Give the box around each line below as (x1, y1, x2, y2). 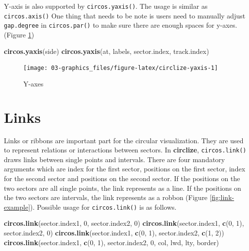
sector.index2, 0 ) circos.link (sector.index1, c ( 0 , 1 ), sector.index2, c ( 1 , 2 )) (4, 228, 224, 237)
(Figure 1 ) (4, 29, 34, 39)
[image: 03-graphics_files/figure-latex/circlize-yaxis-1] (23, 65, 218, 72)
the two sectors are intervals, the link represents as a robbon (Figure (4, 192, 208, 202)
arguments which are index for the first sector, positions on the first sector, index (4, 164, 246, 174)
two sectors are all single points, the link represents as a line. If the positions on (4, 183, 241, 193)
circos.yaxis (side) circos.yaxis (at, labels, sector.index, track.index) (4, 46, 209, 56)
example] (4, 201, 31, 212)
